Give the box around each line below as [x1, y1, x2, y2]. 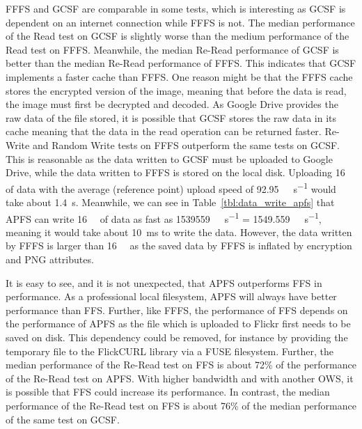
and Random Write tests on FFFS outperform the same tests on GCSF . [32, 137, 340, 152]
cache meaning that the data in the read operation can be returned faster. [6, 124, 322, 139]
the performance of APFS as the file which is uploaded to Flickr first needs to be [6, 316, 351, 331]
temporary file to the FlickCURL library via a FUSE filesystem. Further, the [6, 343, 333, 358]
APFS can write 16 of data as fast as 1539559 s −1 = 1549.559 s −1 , [6, 209, 322, 226]
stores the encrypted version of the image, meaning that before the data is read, [6, 83, 347, 97]
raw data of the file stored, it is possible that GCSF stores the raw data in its [6, 110, 337, 125]
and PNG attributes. [6, 252, 94, 266]
